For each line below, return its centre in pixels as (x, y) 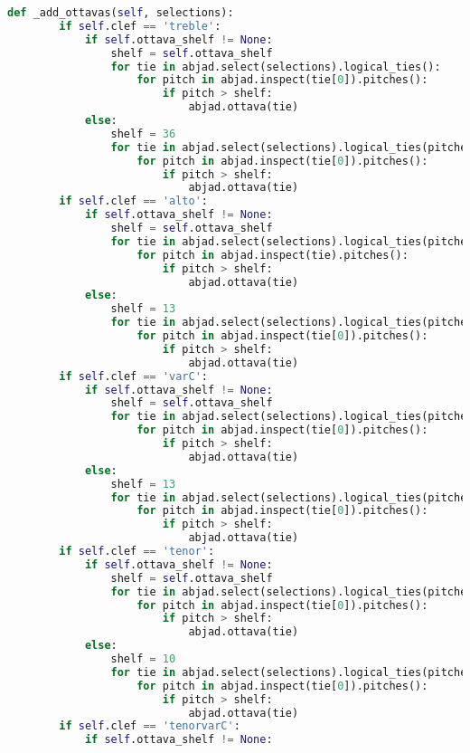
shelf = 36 (143, 133)
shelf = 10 (143, 659)
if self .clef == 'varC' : (133, 376)
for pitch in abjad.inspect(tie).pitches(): (273, 255)
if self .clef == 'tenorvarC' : (150, 726)
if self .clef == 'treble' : (140, 26)
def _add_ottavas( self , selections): (121, 13)
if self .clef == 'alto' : (133, 201)
